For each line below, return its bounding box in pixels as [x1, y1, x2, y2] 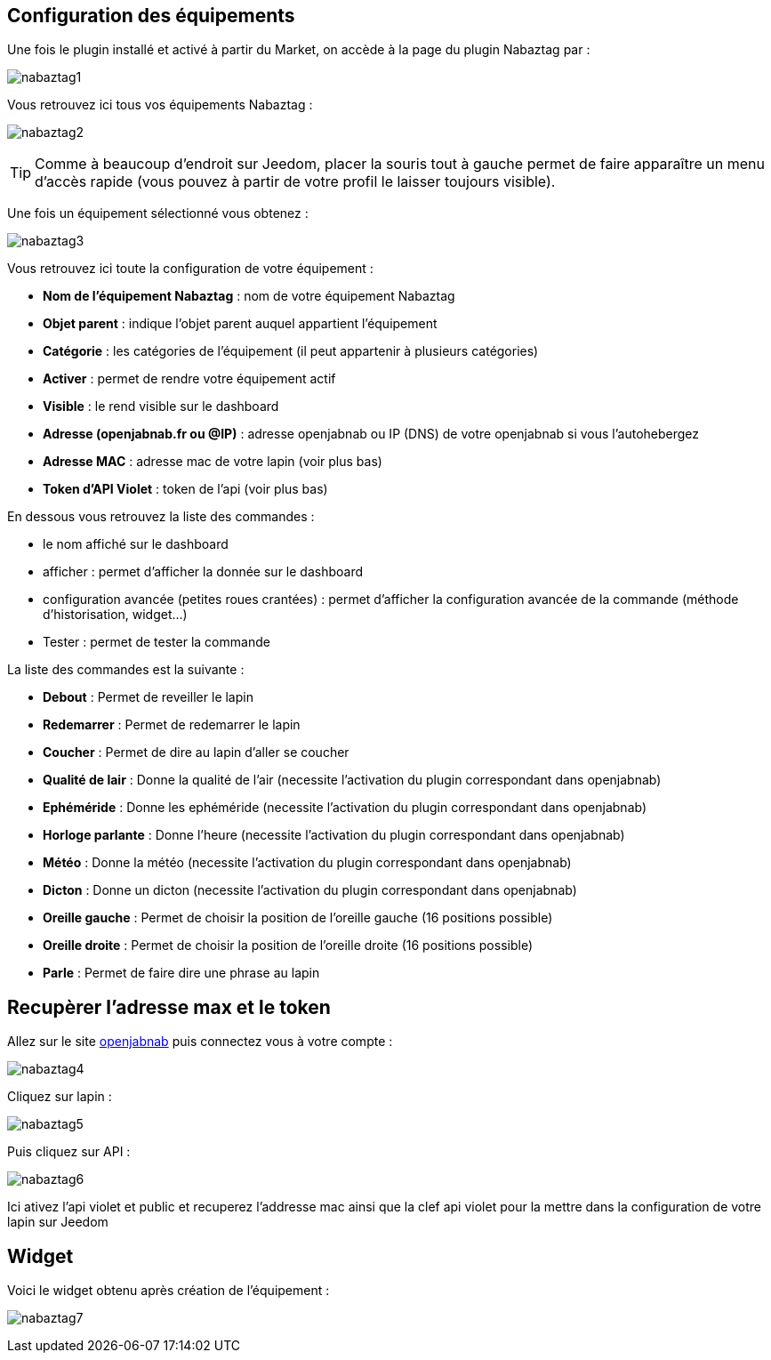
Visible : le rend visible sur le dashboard [43, 398, 279, 414]
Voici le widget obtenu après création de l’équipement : [7, 1283, 330, 1299]
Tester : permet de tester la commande [43, 634, 270, 650]
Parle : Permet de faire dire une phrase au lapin [43, 965, 320, 981]
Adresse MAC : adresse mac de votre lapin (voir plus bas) [43, 454, 382, 470]
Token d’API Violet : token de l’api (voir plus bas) [43, 481, 328, 497]
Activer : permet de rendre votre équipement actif [43, 371, 336, 387]
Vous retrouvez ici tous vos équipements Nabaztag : [7, 97, 313, 113]
